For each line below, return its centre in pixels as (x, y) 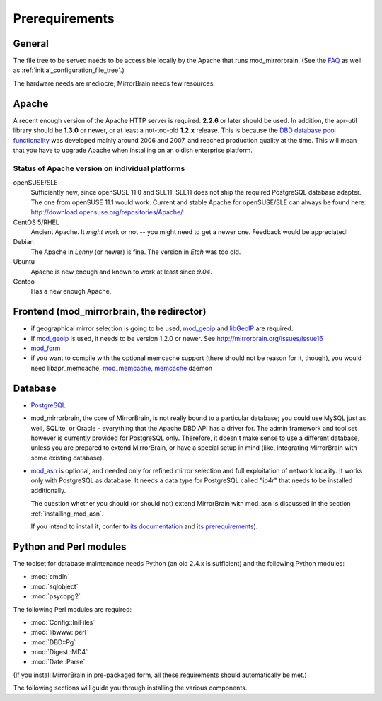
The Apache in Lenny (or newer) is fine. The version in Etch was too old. (136, 252)
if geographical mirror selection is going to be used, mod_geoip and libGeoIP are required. (162, 328)
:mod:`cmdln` (50, 577)
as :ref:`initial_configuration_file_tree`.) (69, 70)
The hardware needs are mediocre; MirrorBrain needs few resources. (114, 83)
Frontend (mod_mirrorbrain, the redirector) (110, 312)
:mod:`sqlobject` (54, 586)
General (31, 44)
